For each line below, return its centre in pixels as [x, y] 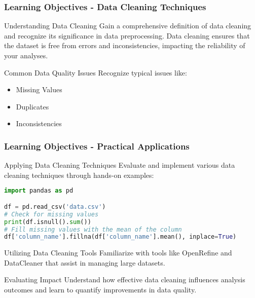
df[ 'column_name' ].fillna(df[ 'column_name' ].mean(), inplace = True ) [120, 237]
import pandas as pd [39, 191]
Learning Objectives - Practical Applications [97, 146]
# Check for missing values [51, 214]
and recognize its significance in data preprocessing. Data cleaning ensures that [127, 35]
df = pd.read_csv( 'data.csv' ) [55, 207]
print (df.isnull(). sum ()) [48, 222]
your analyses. [26, 55]
